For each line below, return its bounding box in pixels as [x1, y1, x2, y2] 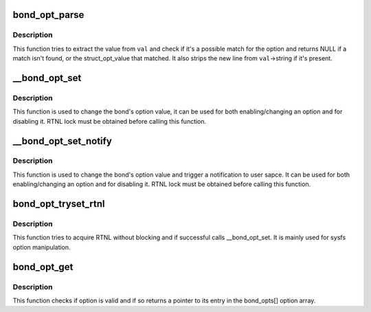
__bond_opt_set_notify [12, 135, 113, 147]
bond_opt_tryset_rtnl [12, 198, 105, 210]
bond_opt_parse [12, 9, 85, 21]
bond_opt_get [12, 261, 74, 273]
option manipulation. [12, 243, 71, 251]
